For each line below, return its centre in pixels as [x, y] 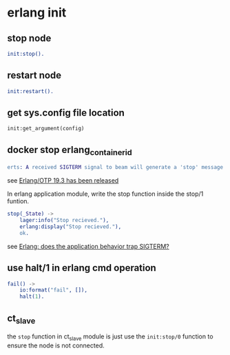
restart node [34, 75]
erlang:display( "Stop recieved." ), [71, 227]
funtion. [18, 201]
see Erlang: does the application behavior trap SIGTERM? [88, 246]
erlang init [37, 13]
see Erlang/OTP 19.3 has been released [63, 181]
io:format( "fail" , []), [54, 290]
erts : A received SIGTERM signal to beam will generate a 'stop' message [115, 168]
